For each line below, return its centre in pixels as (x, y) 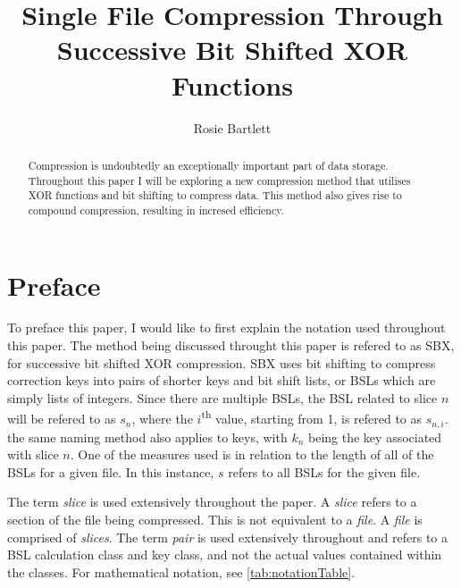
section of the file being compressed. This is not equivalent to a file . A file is (215, 519)
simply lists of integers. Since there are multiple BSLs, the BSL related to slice (222, 397)
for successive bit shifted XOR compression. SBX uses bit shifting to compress (222, 362)
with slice (33, 454)
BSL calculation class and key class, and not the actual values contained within (225, 554)
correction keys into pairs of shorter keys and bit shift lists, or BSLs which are (222, 380)
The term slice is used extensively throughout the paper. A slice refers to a (212, 502)
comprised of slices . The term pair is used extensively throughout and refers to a (227, 537)
